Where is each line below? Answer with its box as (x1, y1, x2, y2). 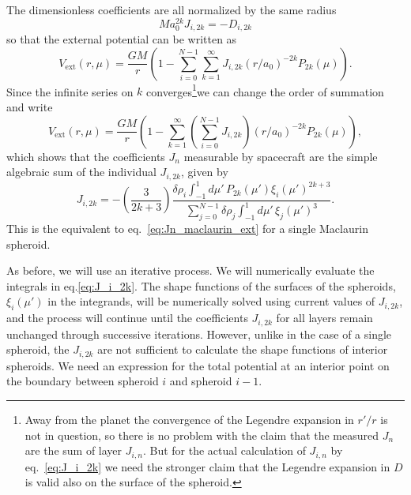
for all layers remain (276, 309, 373, 326)
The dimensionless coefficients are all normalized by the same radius (6, 2, 337, 17)
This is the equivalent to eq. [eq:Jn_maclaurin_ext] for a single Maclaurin (6, 220, 368, 237)
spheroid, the (6, 341, 70, 358)
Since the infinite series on (6, 83, 134, 99)
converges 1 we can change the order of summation (146, 81, 384, 99)
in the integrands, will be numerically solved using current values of (47, 293, 375, 309)
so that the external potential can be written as (6, 31, 237, 47)
